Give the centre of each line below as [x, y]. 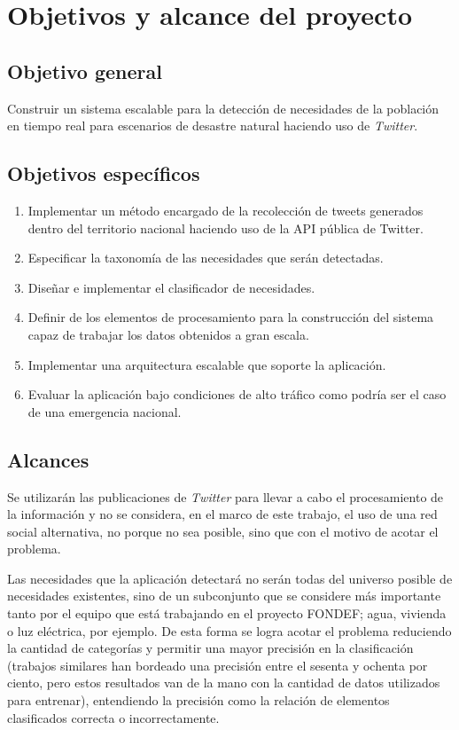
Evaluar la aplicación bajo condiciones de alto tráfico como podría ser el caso [237, 394]
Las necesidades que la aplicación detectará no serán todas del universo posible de [230, 578]
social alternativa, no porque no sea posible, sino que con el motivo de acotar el [223, 531]
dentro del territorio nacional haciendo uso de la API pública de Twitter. [226, 228]
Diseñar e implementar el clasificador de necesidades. [171, 287]
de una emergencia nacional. [105, 411]
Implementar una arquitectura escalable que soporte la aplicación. [207, 364]
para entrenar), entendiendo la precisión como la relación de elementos [198, 700]
